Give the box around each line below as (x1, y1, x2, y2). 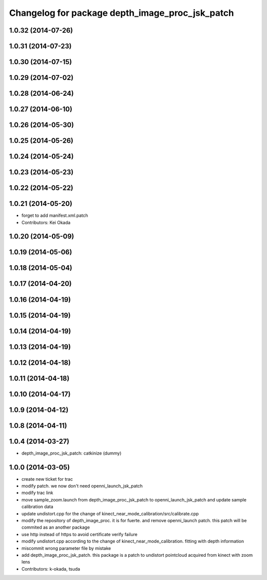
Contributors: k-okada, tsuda (21, 566, 80, 572)
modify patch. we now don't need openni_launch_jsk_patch (21, 483, 143, 489)
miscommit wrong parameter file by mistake (21, 545, 111, 551)
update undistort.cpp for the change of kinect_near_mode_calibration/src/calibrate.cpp (21, 510, 199, 516)
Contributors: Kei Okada (21, 219, 71, 225)
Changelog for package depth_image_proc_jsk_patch (9, 7, 234, 18)
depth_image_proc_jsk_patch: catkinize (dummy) (21, 450, 122, 456)
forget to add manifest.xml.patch (21, 212, 89, 218)
